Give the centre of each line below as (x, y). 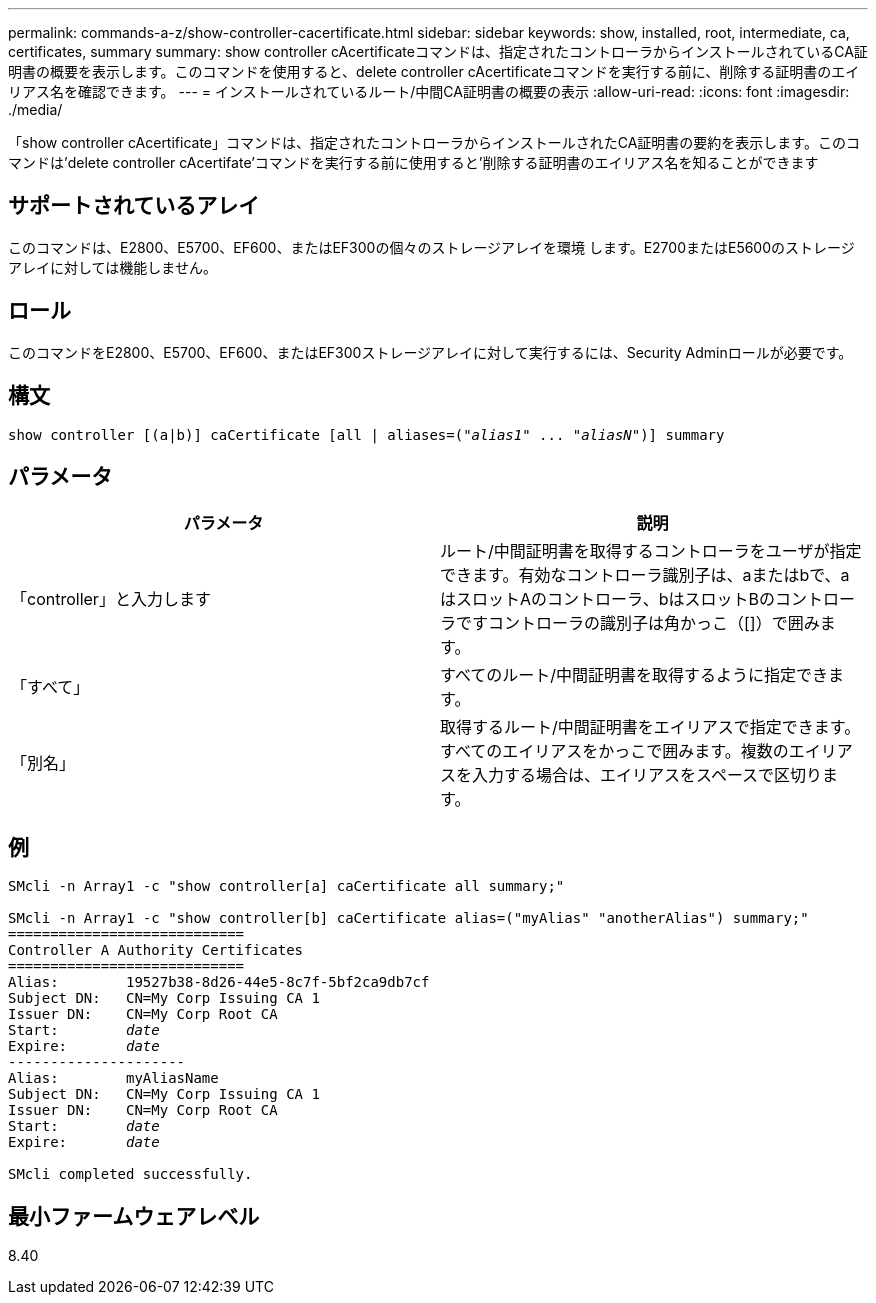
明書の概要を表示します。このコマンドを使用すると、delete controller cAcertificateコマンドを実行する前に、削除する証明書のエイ (434, 71)
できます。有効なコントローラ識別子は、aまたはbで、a (645, 575)
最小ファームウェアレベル (134, 1216)
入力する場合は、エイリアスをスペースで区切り (647, 775)
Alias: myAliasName (113, 1078)
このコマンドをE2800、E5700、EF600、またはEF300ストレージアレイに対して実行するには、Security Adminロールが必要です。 (430, 352)
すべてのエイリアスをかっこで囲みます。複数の (614, 751)
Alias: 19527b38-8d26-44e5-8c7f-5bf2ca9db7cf (219, 982)
